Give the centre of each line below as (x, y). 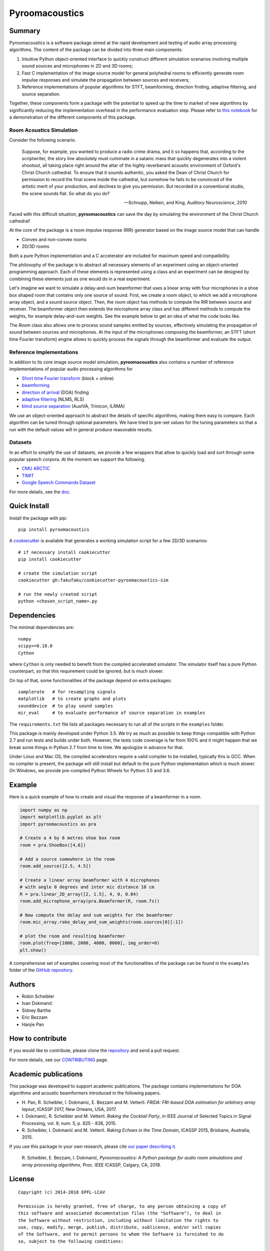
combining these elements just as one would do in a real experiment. (80, 279)
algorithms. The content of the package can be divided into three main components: (96, 50)
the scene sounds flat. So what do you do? (66, 193)
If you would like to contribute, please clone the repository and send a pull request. (94, 1050)
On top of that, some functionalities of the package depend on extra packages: (90, 680)
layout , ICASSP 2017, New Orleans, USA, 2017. (69, 1109)
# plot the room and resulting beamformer (72, 936)
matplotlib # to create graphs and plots (72, 699)
